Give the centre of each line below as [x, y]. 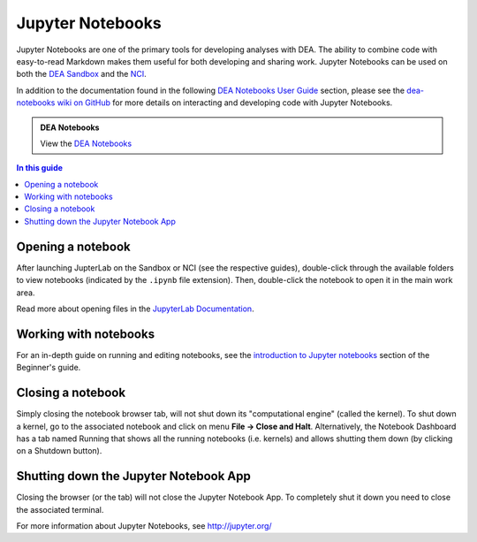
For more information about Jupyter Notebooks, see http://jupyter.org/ [144, 525]
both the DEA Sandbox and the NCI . [81, 74]
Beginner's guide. [49, 368]
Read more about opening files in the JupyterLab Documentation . [136, 309]
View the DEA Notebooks [86, 143]
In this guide [40, 168]
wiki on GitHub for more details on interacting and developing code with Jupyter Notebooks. [225, 103]
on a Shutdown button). [59, 451]
